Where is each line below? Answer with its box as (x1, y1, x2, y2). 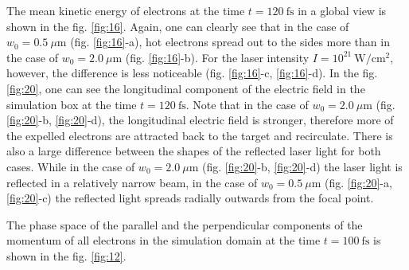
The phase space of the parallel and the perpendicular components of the (6, 216, 363, 233)
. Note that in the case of (185, 96, 309, 112)
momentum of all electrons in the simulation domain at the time (6, 232, 321, 248)
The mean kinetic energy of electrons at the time (6, 2, 245, 18)
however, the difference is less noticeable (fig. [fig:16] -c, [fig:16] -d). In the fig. (6, 65, 378, 81)
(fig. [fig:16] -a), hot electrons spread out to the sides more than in (70, 33, 390, 50)
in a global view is (298, 2, 387, 18)
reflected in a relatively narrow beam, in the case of (6, 174, 258, 190)
